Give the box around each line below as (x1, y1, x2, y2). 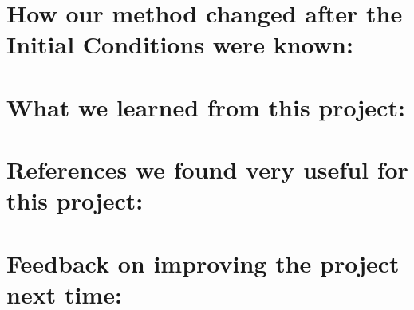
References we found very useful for (6, 153, 408, 186)
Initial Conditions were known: (6, 28, 353, 61)
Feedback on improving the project (6, 246, 400, 279)
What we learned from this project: (6, 90, 405, 123)
